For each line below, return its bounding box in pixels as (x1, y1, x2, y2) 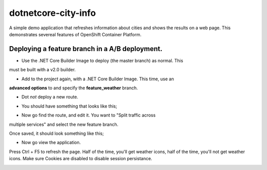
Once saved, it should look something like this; (9, 130, 104, 136)
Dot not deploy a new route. (21, 94, 79, 100)
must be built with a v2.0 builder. (9, 67, 76, 73)
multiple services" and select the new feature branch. (9, 121, 119, 127)
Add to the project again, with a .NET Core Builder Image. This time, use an (21, 76, 174, 82)
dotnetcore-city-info (9, 7, 96, 18)
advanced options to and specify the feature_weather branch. (9, 85, 138, 91)
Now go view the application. (21, 139, 81, 146)
